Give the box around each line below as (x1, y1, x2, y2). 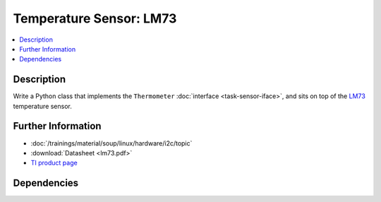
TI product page (30, 159, 78, 167)
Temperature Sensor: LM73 (13, 11, 177, 26)
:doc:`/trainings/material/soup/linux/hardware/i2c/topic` (30, 138, 193, 148)
